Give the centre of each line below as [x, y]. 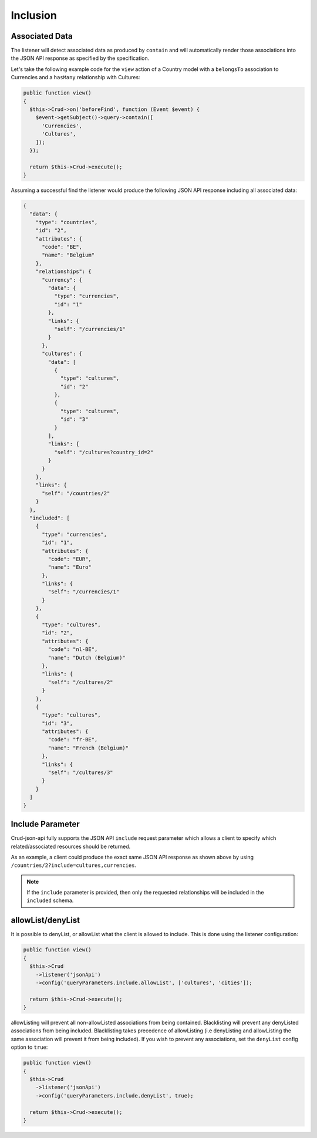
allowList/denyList [45, 921]
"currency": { [62, 280]
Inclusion [34, 15]
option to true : [29, 1047]
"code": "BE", [62, 247]
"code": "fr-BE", [73, 740]
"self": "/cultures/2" [81, 682]
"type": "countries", [67, 222]
